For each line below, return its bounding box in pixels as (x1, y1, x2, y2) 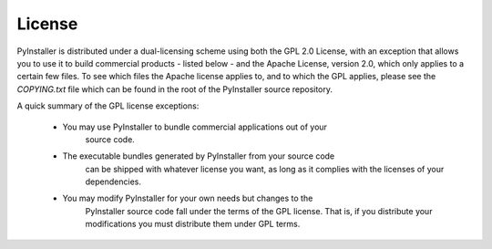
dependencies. (85, 176, 141, 187)
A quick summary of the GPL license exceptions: (16, 100, 200, 111)
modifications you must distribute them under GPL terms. (85, 219, 301, 230)
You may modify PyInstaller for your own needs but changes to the (62, 192, 313, 204)
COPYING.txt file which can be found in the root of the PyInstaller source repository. (16, 83, 333, 95)
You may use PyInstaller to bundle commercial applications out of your (62, 121, 328, 132)
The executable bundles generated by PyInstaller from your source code (62, 150, 335, 161)
